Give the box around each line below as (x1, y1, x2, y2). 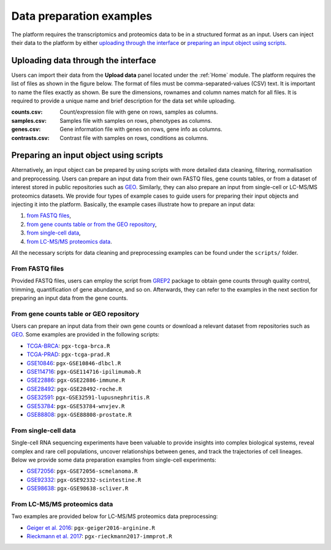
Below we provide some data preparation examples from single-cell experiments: (11, 456, 217, 463)
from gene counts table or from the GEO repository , (26, 220, 157, 228)
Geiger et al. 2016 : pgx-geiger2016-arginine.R (26, 524, 156, 531)
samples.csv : (11, 117, 47, 124)
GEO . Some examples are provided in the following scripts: (11, 331, 159, 338)
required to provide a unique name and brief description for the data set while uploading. (11, 97, 236, 104)
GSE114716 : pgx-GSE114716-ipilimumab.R (26, 368, 141, 376)
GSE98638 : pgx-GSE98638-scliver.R (26, 485, 129, 492)
